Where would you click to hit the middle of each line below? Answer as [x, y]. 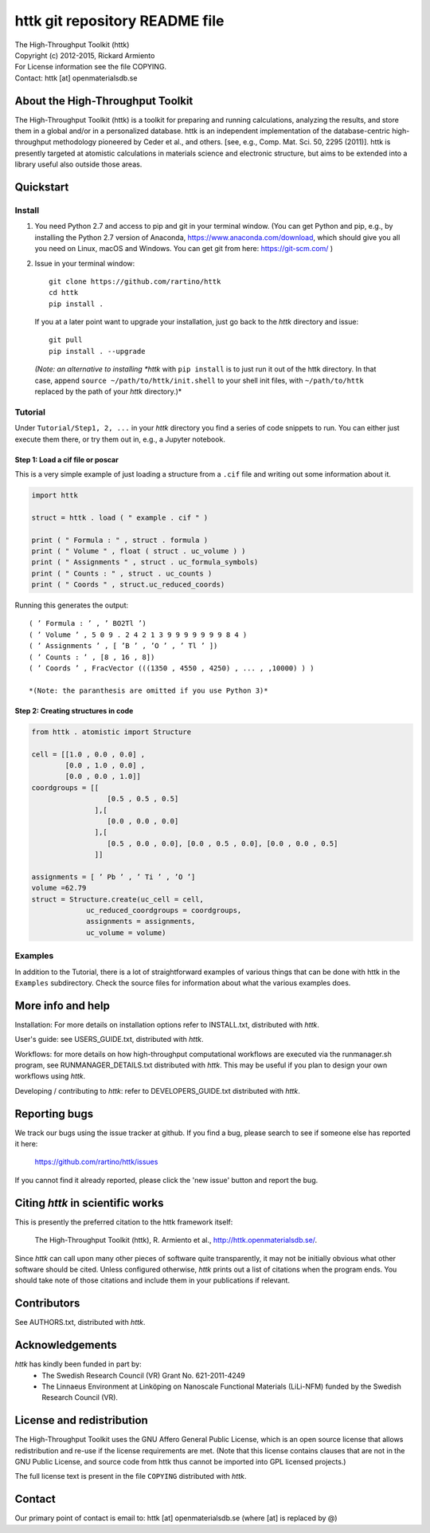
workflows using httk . [50, 1076]
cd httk [64, 293]
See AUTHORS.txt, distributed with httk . [80, 1323]
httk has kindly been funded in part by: [78, 1364]
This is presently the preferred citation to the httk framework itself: [124, 1222]
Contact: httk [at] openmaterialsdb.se [76, 78]
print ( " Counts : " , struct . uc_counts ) [122, 573]
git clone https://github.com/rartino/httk [135, 281]
